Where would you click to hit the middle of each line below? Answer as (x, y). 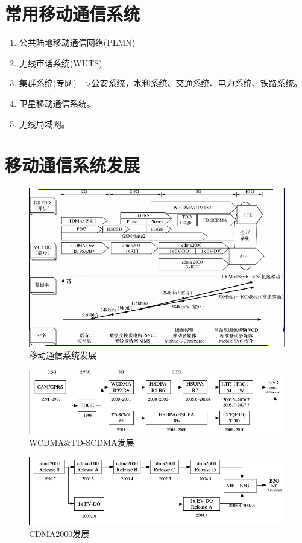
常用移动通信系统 (73, 14)
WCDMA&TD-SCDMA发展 (82, 442)
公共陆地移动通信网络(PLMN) (77, 43)
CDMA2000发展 (59, 533)
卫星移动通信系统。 (57, 103)
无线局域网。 (44, 123)
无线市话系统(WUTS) (61, 62)
